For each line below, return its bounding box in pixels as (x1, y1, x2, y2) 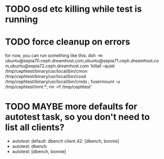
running (5, 14, 38, 25)
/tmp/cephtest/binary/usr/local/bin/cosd (5, 74, 86, 79)
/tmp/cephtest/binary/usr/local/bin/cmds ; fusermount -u (5, 79, 120, 84)
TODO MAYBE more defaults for (5, 101, 137, 112)
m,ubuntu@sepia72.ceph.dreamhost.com (5, 63, 89, 69)
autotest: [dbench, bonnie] (12, 149, 66, 155)
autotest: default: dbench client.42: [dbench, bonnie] (12, 138, 119, 144)
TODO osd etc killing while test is (5, 3, 142, 15)
